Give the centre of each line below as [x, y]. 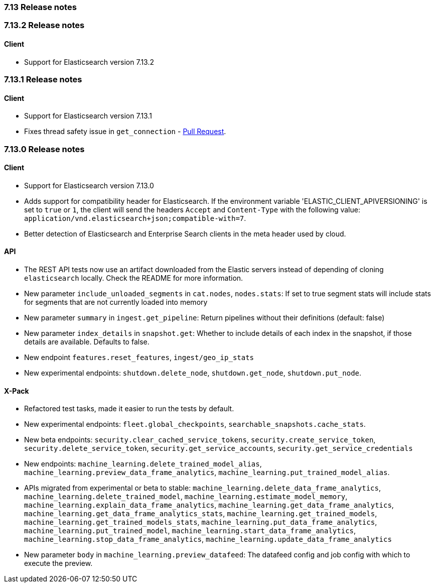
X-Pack [17, 391]
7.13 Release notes [40, 7]
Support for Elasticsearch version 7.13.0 [89, 185]
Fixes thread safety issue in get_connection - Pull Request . [125, 132]
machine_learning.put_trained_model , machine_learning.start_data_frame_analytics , [190, 531]
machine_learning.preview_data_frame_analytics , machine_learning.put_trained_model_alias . [207, 473]
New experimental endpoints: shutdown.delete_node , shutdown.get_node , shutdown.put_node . [193, 373]
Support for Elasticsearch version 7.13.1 [88, 116]
